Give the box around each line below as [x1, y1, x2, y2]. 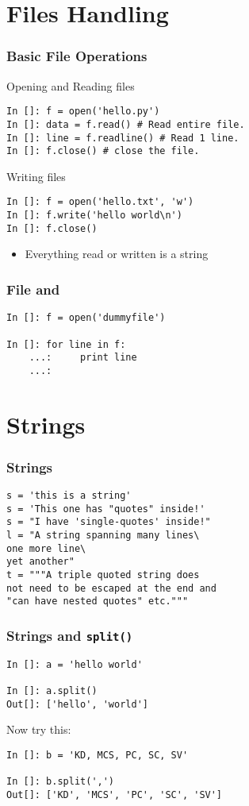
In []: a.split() [6, 685, 98, 697]
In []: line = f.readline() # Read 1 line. [6, 132, 239, 144]
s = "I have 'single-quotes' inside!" [6, 516, 211, 528]
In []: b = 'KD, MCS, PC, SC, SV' [6, 749, 189, 761]
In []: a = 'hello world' [6, 658, 143, 670]
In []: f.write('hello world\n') [6, 210, 182, 222]
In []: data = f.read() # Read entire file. [6, 118, 245, 130]
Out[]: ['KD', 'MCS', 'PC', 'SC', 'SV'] [6, 789, 223, 800]
